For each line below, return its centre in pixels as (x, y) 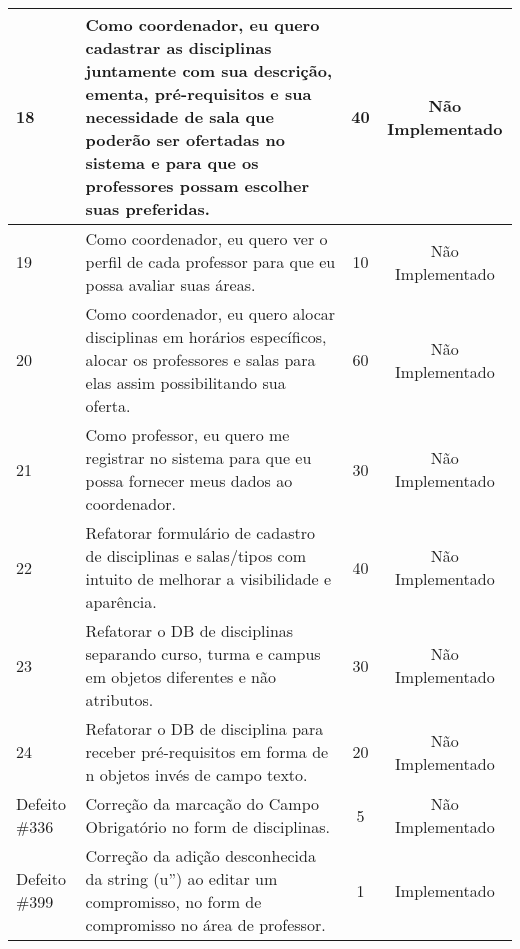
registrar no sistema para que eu (198, 457)
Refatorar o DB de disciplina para (204, 728)
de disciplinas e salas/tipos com (195, 555)
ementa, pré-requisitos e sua (198, 93)
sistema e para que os (172, 162)
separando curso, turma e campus (203, 653)
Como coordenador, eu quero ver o (206, 238)
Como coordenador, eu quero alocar (210, 313)
